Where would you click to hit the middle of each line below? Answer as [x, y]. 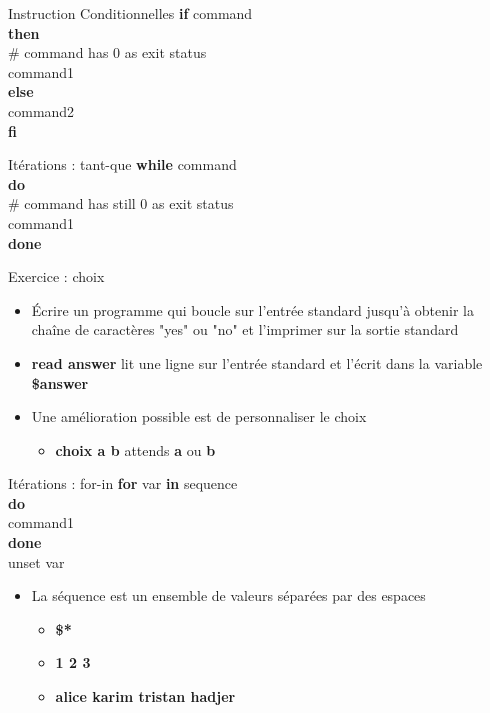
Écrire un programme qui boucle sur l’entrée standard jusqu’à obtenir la [252, 309]
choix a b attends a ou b [135, 449]
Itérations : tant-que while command [122, 164]
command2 [41, 110]
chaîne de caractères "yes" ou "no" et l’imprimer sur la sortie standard [245, 329]
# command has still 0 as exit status [121, 203]
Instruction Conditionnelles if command [130, 13]
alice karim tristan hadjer [145, 696]
